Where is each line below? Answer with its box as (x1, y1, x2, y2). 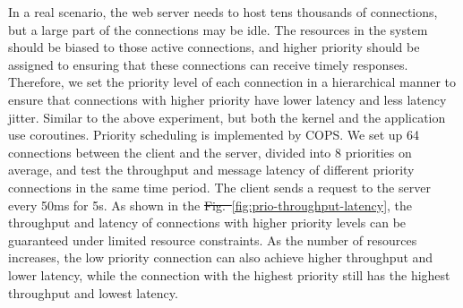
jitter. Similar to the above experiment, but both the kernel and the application (8, 107, 446, 126)
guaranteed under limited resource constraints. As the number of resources (8, 230, 417, 249)
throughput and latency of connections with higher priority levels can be (8, 213, 407, 232)
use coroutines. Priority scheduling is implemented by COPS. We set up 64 (8, 125, 420, 144)
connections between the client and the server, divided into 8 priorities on (8, 142, 412, 161)
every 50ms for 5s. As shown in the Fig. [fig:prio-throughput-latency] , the (8, 195, 413, 214)
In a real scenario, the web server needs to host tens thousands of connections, (8, 3, 438, 21)
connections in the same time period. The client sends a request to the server (8, 177, 431, 196)
